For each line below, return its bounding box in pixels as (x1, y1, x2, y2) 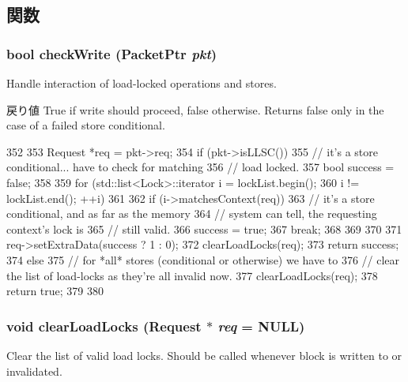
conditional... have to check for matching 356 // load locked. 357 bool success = (6, 159, 395, 175)
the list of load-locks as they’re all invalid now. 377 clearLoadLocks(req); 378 (6, 267, 378, 283)
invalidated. (6, 362, 62, 379)
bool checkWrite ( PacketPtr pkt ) (6, 43, 217, 63)
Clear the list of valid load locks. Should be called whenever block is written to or (6, 346, 402, 363)
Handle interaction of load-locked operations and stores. (6, 75, 277, 91)
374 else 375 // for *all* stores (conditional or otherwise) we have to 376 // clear (6, 251, 400, 268)
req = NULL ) (217, 316, 305, 335)
